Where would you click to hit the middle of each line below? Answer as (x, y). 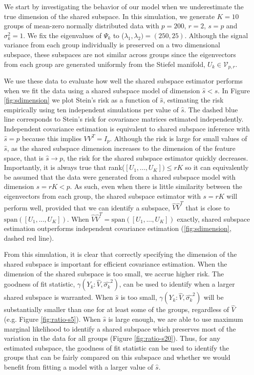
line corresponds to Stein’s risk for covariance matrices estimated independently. (124, 119)
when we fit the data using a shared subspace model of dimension (102, 90)
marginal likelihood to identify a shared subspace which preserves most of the (120, 328)
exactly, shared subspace (213, 219)
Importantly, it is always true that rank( (64, 167)
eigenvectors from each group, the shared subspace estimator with (103, 196)
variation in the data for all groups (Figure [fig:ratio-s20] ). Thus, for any (112, 338)
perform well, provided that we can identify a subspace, (87, 207)
